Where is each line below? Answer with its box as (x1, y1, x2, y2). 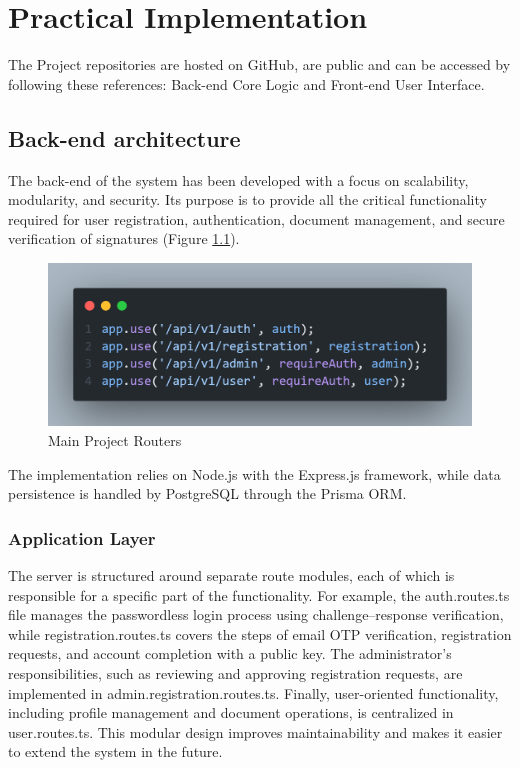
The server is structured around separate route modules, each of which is (8, 565, 455, 586)
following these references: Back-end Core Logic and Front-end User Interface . (8, 73, 485, 94)
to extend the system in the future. (8, 741, 223, 762)
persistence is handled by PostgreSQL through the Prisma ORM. (8, 483, 407, 504)
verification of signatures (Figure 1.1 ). (8, 228, 240, 249)
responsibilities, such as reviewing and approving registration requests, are (8, 663, 463, 683)
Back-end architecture (8, 122, 241, 153)
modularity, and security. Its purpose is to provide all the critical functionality (8, 189, 487, 210)
